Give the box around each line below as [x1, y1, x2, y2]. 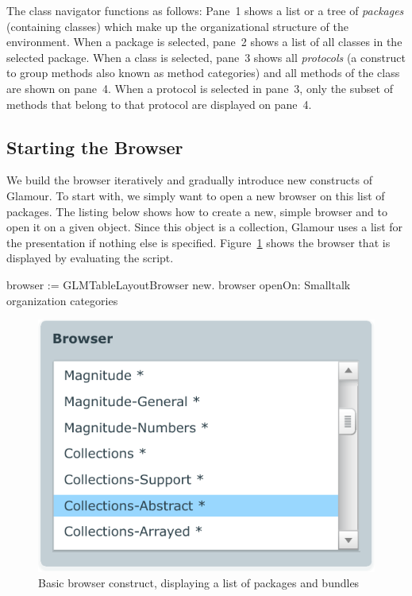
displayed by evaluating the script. [6, 250, 174, 266]
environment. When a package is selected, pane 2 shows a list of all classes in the [6, 33, 402, 50]
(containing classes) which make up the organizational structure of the [6, 17, 348, 34]
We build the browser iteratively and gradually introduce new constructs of [6, 172, 372, 188]
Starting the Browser [6, 134, 183, 159]
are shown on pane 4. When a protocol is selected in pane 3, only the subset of [6, 79, 393, 96]
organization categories [6, 292, 118, 308]
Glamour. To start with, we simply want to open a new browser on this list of [6, 187, 385, 203]
